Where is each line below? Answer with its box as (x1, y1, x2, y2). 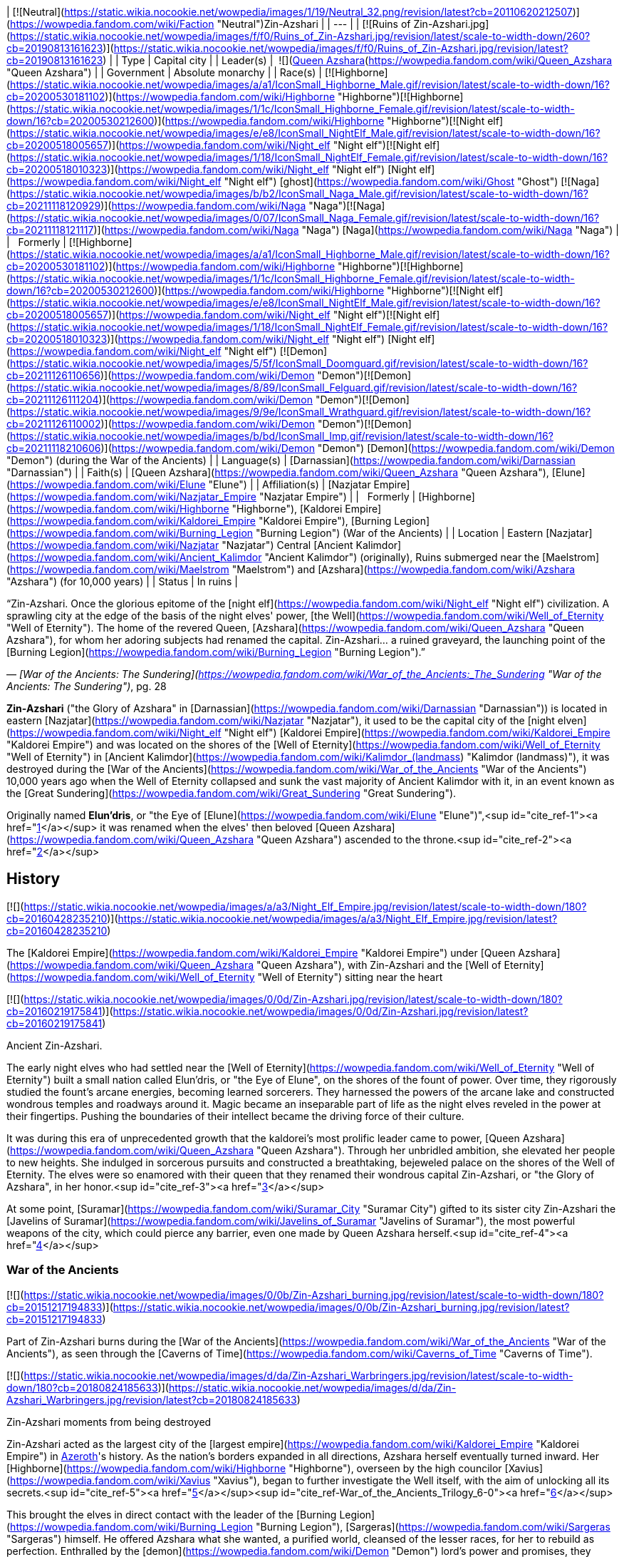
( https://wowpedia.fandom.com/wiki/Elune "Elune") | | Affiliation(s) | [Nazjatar (6, 478, 371, 490)
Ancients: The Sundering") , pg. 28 (6, 680, 167, 692)
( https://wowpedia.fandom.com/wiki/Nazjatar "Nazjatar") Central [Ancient (6, 539, 353, 551)
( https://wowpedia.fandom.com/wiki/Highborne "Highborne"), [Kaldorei (6, 503, 343, 515)
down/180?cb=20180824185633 (6, 1381, 158, 1394)
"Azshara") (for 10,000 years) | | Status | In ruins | (6, 575, 238, 587)
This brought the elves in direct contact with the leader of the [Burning (6, 1508, 337, 1521)
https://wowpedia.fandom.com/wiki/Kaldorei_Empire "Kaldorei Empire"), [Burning (10, 515, 392, 527)
